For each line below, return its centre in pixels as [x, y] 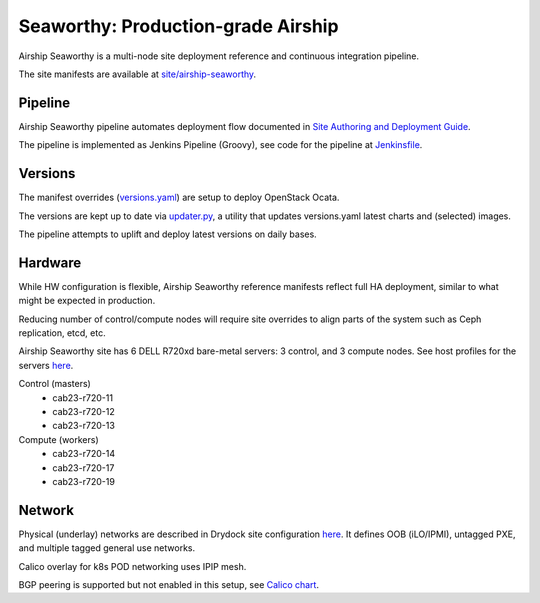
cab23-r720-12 [83, 411]
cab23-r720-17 [83, 467]
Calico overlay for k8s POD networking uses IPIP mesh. [132, 566]
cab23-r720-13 [83, 426]
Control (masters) [55, 384]
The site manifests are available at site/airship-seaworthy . [137, 74]
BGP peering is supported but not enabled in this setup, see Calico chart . [169, 584]
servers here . [46, 365]
